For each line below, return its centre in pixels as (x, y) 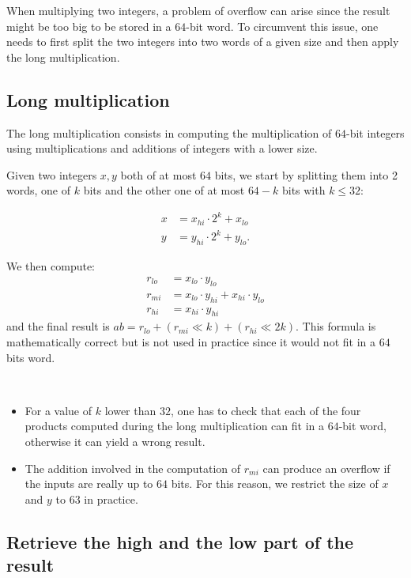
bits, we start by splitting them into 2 (306, 174)
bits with (304, 190)
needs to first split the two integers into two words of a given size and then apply (203, 42)
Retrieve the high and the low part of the (180, 541)
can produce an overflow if (326, 468)
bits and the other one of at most (164, 190)
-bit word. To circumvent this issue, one (282, 26)
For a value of (58, 410)
